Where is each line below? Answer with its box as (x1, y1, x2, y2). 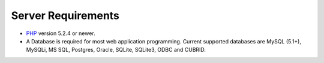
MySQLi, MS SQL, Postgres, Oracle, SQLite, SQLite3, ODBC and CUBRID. (26, 46, 206, 53)
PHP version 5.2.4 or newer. (26, 30, 95, 37)
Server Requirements (11, 9, 120, 22)
